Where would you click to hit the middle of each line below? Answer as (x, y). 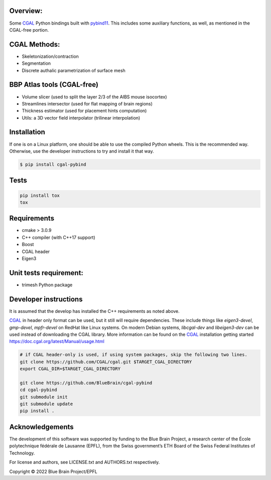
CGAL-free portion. (29, 30)
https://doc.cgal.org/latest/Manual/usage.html (57, 341)
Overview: (26, 11)
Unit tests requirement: (46, 273)
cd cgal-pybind (38, 390)
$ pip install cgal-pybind (53, 164)
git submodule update (46, 404)
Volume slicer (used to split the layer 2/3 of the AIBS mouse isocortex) (95, 97)
